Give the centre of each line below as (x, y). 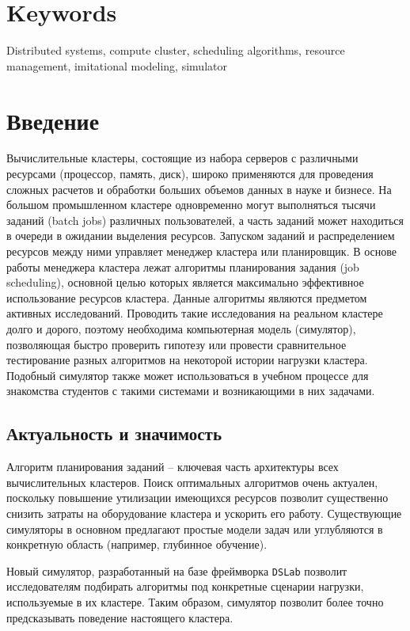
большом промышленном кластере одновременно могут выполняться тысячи (191, 205)
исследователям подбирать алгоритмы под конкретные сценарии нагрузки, (185, 586)
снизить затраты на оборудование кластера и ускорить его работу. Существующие (204, 513)
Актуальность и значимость (114, 433)
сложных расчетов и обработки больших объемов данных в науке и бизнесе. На (199, 189)
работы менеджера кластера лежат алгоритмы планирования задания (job (183, 266)
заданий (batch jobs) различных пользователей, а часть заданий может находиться (205, 220)
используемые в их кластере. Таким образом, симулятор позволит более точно (195, 601)
